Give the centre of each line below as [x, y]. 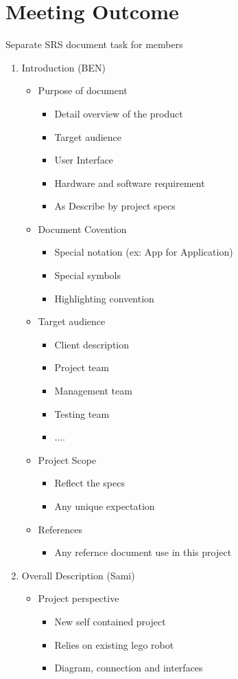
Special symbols [87, 275]
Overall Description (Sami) [78, 575]
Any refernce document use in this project [143, 552]
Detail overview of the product [119, 113]
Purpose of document [83, 90]
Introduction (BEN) [63, 67]
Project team [82, 367]
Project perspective [79, 598]
